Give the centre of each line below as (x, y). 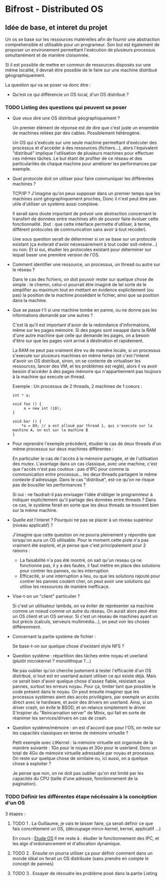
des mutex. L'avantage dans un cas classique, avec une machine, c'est (85, 464)
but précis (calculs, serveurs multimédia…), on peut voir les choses (81, 622)
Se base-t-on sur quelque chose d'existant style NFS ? (68, 646)
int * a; (21, 395)
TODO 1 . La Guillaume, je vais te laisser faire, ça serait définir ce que (83, 823)
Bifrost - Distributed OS (54, 9)
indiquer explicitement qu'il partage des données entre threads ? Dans (84, 500)
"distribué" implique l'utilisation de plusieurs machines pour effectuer (83, 153)
